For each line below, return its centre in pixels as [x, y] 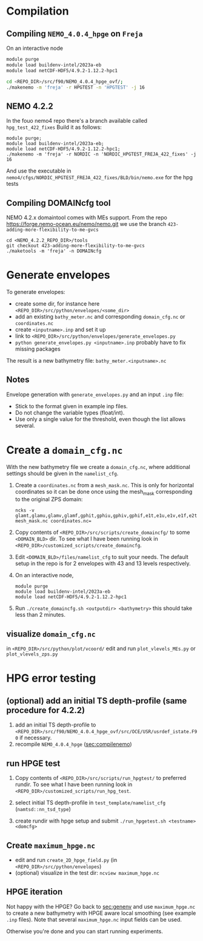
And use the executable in [39, 171]
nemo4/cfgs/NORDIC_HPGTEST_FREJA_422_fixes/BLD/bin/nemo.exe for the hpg [99, 177]
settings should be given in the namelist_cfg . [62, 473]
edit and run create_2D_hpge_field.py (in [66, 860]
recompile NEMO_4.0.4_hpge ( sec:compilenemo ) [73, 744]
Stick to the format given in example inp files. [72, 406]
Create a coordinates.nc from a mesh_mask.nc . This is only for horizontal [104, 485]
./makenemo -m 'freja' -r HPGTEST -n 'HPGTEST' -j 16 [76, 87]
